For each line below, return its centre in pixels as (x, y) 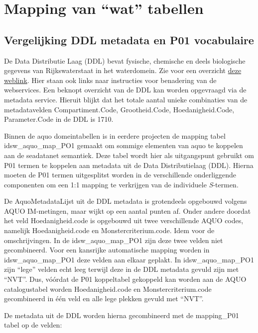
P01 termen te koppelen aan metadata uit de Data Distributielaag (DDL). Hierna (129, 165)
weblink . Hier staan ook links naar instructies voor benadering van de (110, 80)
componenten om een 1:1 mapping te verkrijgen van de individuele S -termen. (121, 184)
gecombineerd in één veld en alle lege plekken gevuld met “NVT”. (104, 298)
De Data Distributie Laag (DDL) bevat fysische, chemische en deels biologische (125, 60)
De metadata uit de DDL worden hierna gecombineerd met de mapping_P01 (122, 315)
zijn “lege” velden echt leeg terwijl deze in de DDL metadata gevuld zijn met (122, 269)
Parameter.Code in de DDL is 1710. (59, 119)
